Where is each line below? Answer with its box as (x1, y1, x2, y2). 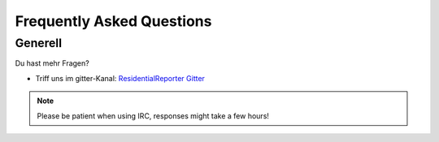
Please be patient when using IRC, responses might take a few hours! (37, 110, 270, 121)
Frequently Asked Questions (15, 12, 212, 30)
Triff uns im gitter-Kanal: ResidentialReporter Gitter (35, 73, 205, 83)
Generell (15, 36, 63, 50)
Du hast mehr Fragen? (15, 58, 89, 68)
